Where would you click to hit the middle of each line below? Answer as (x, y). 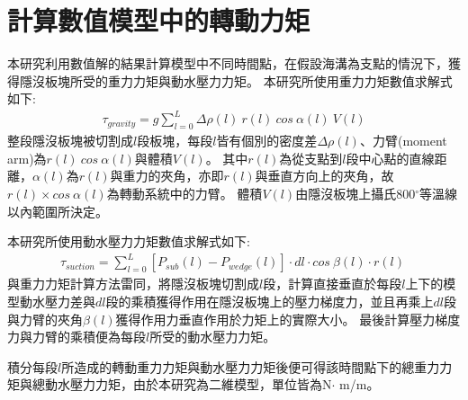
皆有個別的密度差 (267, 141)
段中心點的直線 (390, 158)
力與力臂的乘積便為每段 (76, 337)
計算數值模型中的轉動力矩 (159, 20)
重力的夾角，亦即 (173, 176)
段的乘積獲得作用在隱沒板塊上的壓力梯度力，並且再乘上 (270, 301)
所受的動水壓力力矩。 (213, 337)
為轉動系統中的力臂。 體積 (184, 194)
